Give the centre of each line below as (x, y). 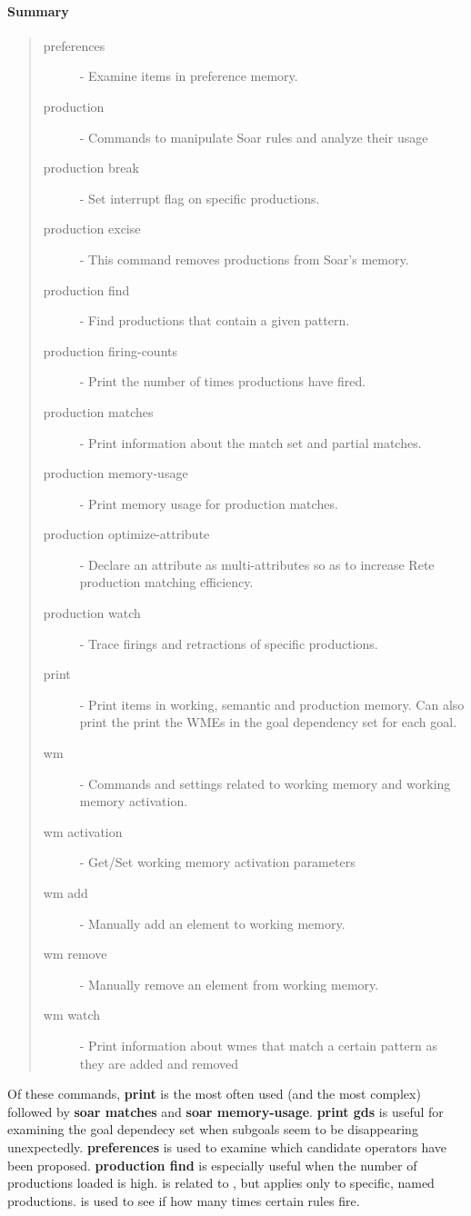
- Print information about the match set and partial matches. (251, 442)
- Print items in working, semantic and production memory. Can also (272, 704)
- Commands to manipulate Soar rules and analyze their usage (254, 137)
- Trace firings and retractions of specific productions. (229, 643)
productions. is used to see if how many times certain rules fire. (184, 1200)
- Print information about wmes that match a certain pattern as (259, 1045)
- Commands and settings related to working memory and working (265, 783)
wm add (65, 893)
